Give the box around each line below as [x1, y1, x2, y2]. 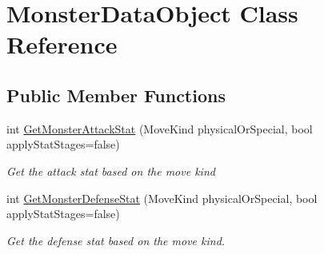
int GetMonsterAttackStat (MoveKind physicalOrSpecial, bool [6, 120, 313, 137]
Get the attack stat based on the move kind [6, 162, 215, 179]
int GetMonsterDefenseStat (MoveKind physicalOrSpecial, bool [6, 189, 318, 206]
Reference [6, 28, 118, 61]
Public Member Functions [6, 82, 226, 107]
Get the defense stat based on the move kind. [6, 232, 226, 248]
